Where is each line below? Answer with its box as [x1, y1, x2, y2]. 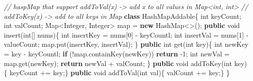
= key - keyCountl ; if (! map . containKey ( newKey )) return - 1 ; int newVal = [4, 48, 230, 58]
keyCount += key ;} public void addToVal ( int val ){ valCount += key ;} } [9, 67, 230, 78]
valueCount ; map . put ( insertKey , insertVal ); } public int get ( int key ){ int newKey [4, 39, 249, 49]
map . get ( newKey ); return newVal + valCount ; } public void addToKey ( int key [4, 58, 245, 68]
